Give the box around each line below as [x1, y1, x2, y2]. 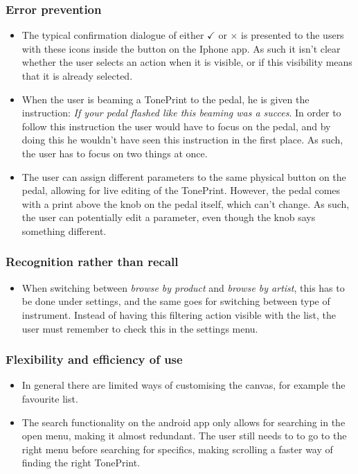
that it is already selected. [21, 69, 133, 82]
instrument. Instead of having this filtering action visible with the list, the [21, 307, 336, 322]
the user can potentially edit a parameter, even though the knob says [21, 210, 316, 225]
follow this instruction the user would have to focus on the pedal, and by [21, 119, 331, 133]
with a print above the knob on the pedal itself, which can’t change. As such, [21, 196, 350, 211]
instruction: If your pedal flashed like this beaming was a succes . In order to [21, 105, 341, 120]
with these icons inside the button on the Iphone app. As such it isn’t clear [21, 41, 341, 55]
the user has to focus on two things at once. [21, 146, 208, 160]
